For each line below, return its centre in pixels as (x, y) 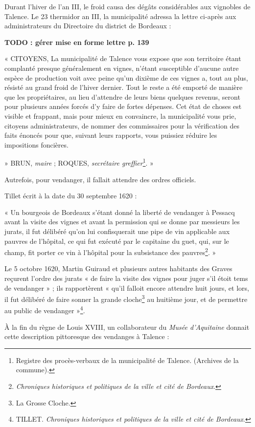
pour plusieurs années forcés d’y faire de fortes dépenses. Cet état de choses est (123, 106)
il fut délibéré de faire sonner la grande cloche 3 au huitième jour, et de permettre (126, 298)
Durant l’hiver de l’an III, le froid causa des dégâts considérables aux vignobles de (127, 6)
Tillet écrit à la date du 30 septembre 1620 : (71, 196)
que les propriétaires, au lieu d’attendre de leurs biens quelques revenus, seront (122, 96)
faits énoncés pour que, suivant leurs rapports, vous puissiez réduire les (111, 135)
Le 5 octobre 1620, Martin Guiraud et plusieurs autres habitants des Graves (118, 268)
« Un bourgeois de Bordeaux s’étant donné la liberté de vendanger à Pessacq (120, 212)
